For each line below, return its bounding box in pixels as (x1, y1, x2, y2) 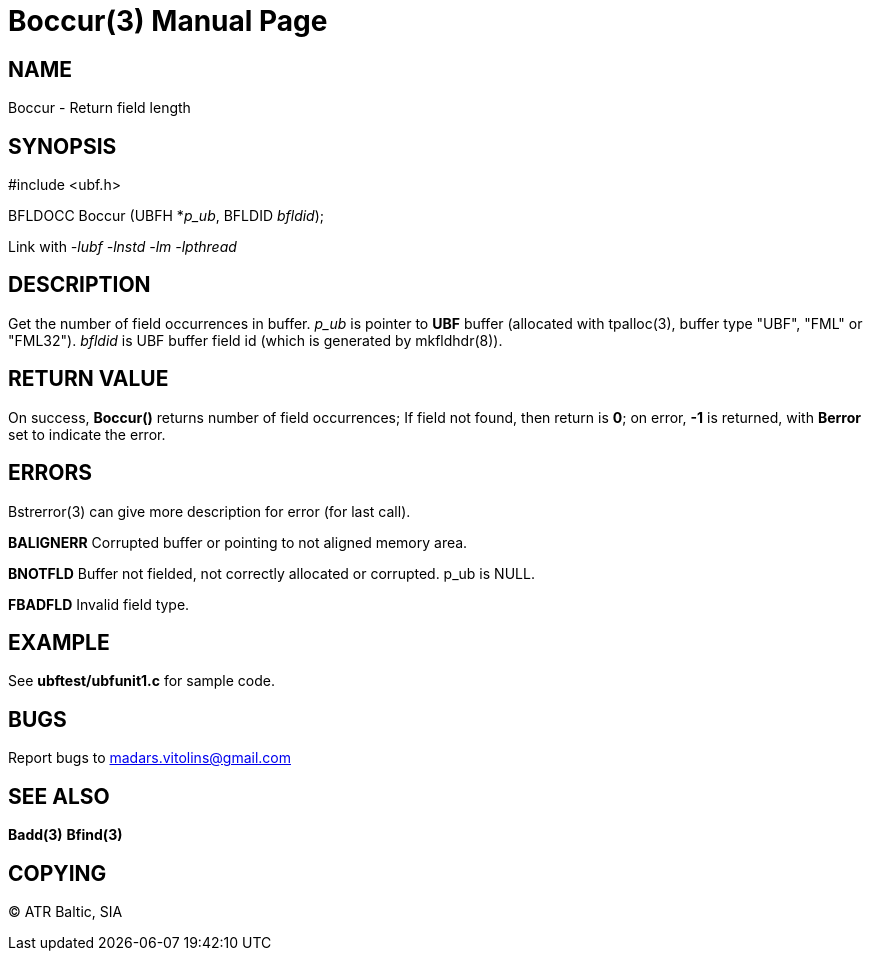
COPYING (8, 860, 107, 886)
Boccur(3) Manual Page (8, 4, 328, 38)
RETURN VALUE (8, 366, 169, 392)
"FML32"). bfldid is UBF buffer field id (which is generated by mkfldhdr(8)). (8, 331, 503, 349)
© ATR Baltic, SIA (8, 902, 123, 920)
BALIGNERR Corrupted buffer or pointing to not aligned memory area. (8, 533, 468, 551)
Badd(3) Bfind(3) (8, 826, 123, 844)
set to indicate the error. (8, 425, 166, 443)
